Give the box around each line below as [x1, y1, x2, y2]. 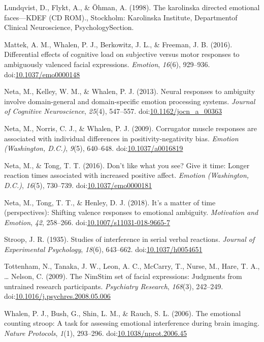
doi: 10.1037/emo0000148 [4, 69, 80, 79]
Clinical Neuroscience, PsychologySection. [4, 22, 134, 33]
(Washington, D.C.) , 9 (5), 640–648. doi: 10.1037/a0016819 [4, 143, 183, 153]
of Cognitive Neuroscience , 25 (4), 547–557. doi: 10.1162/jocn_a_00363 [4, 106, 222, 116]
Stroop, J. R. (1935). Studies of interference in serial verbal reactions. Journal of [4, 234, 255, 244]
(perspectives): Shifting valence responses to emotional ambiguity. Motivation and [4, 207, 258, 217]
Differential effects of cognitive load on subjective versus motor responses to [4, 49, 240, 59]
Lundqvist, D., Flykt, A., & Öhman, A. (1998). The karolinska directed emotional [4, 2, 260, 12]
